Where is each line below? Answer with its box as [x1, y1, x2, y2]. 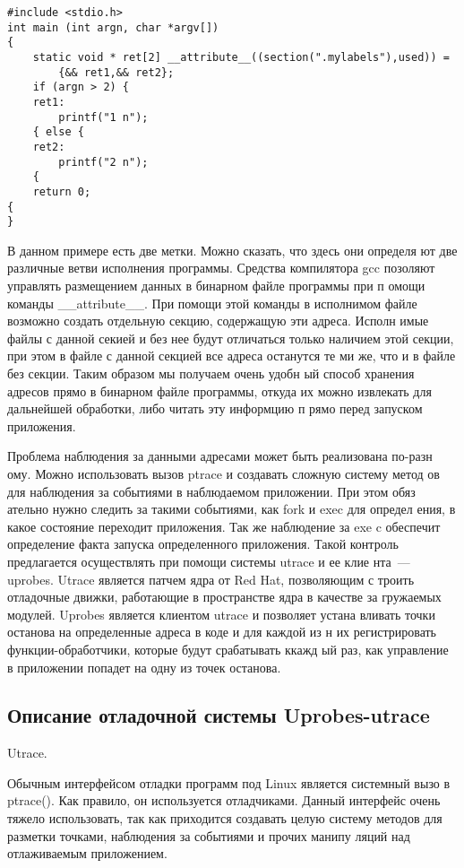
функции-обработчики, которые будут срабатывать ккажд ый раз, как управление [7, 639, 449, 658]
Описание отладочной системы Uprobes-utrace [7, 701, 430, 729]
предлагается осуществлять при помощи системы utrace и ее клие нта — [7, 551, 410, 570]
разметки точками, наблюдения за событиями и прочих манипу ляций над [7, 826, 410, 845]
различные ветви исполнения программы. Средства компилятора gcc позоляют [7, 258, 435, 277]
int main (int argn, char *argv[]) [7, 21, 219, 34]
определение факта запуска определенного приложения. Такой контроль [7, 534, 399, 553]
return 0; [32, 185, 91, 198]
